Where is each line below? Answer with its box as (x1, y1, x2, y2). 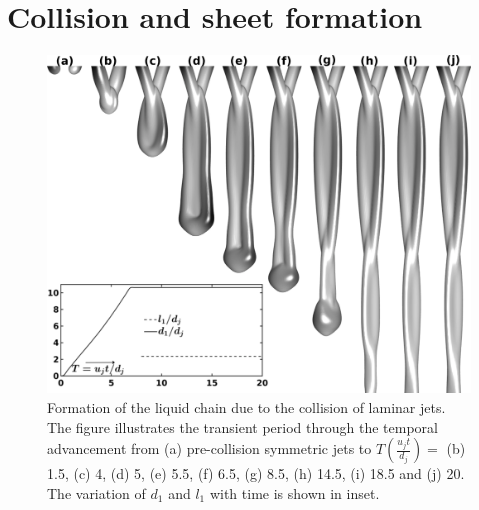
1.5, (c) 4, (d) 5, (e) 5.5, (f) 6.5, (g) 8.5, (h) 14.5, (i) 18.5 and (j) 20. (47, 463, 465, 484)
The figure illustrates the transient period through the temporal (47, 416, 438, 437)
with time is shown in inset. (209, 482, 380, 503)
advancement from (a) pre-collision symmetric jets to (47, 438, 372, 459)
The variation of (47, 482, 146, 503)
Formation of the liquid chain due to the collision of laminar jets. (47, 397, 446, 417)
